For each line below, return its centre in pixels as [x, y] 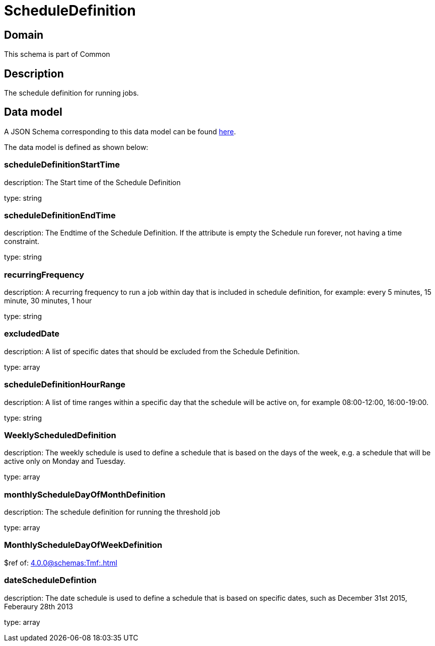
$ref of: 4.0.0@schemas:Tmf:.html [61, 562]
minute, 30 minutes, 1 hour [48, 301]
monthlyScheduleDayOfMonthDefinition [85, 494]
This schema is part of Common [57, 54]
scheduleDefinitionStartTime [62, 165]
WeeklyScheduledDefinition [60, 435]
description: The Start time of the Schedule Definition [92, 182]
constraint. [22, 241]
